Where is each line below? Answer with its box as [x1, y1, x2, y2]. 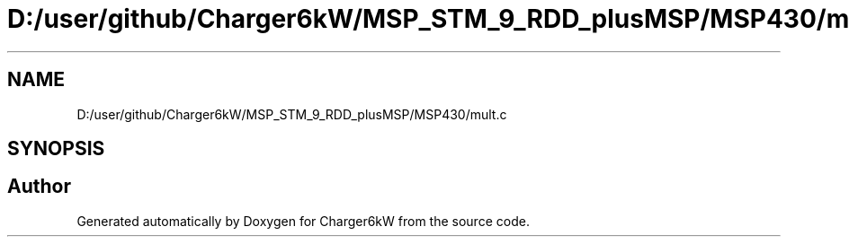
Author [7, 175, 71, 198]
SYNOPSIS [7, 137, 105, 161]
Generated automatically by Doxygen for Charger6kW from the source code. [76, 213, 530, 229]
